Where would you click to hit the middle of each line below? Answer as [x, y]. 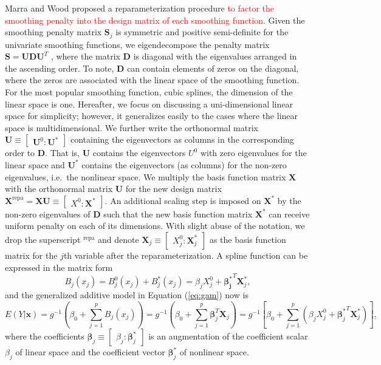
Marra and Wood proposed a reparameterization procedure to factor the [140, 8]
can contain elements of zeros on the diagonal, [213, 68]
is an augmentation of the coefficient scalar [228, 336]
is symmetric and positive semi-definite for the [202, 32]
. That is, [62, 153]
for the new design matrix [173, 189]
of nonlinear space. [214, 352]
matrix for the [31, 255]
